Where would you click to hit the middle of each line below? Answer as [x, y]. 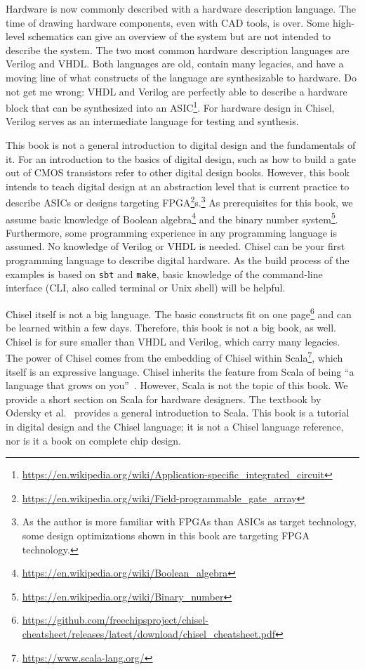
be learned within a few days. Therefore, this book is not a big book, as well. [171, 328]
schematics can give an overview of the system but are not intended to [179, 36]
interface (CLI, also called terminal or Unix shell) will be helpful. [146, 288]
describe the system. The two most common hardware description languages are [178, 50]
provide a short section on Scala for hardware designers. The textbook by [164, 399]
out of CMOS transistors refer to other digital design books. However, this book [178, 172]
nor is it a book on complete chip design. [93, 440]
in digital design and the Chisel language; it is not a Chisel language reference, [175, 426]
